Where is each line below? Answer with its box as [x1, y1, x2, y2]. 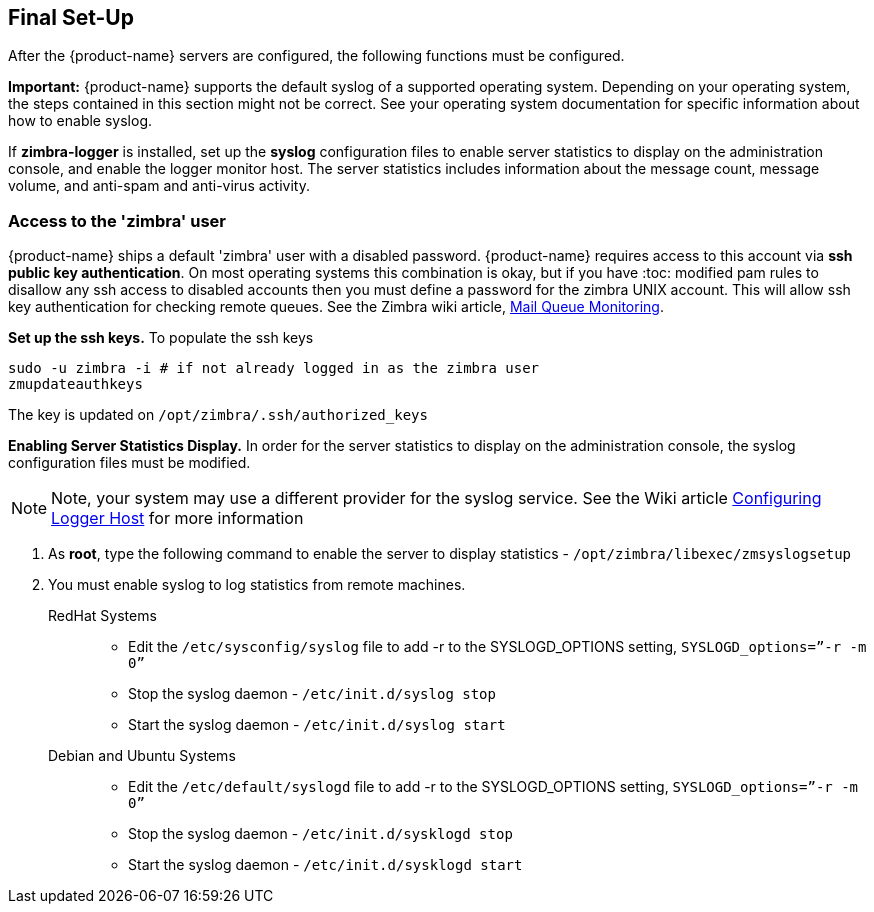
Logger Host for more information [51, 508, 304, 529]
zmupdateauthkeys [8, 376, 143, 393]
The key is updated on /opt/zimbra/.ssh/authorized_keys [8, 406, 428, 424]
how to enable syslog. [8, 112, 152, 130]
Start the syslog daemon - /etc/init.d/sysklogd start [128, 856, 523, 874]
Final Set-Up [8, 5, 134, 30]
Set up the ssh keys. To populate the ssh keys [8, 329, 314, 347]
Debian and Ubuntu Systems [48, 747, 236, 765]
